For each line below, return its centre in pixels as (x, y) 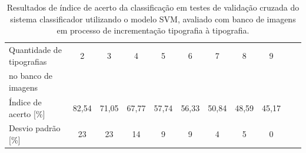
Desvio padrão (35, 128)
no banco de (31, 76)
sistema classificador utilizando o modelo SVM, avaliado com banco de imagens (153, 19)
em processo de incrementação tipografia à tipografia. (153, 30)
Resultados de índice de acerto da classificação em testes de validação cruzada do (153, 7)
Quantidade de (35, 50)
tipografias (28, 61)
